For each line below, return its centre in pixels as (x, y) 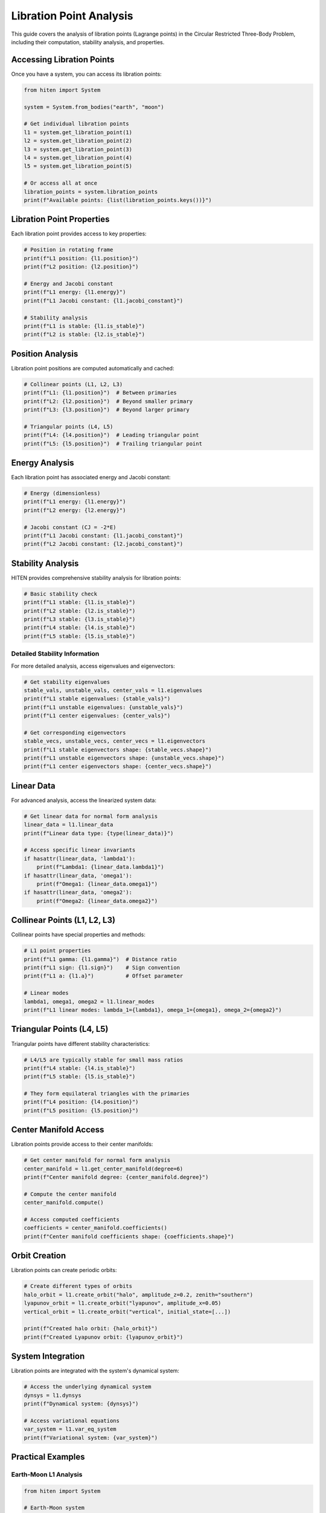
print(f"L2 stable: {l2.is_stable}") (80, 611)
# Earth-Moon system (54, 1508)
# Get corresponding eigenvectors (75, 733)
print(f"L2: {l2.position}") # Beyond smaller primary (108, 401)
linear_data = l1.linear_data (69, 825)
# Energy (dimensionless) (62, 493)
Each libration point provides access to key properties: (79, 234)
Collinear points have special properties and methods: (78, 934)
